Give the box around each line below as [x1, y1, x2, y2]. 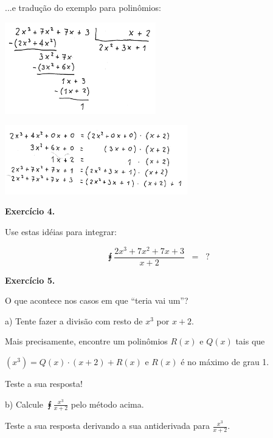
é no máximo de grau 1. [181, 355, 269, 368]
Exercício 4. [5, 205, 55, 217]
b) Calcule [5, 397, 43, 410]
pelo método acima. [71, 397, 144, 410]
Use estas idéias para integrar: [5, 225, 117, 238]
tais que [235, 335, 265, 347]
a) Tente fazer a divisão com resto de [5, 314, 143, 327]
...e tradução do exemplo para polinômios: [5, 1, 161, 13]
